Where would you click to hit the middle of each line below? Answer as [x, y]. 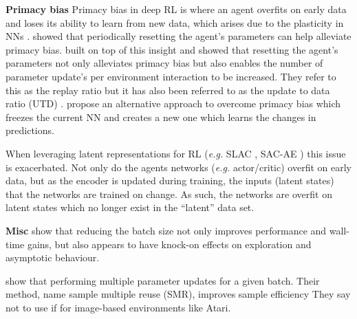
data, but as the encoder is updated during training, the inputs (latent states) [170, 180]
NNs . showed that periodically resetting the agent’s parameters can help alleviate [178, 36]
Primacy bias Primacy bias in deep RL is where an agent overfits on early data [176, 9]
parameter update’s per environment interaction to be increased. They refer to [171, 76]
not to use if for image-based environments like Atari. [118, 307]
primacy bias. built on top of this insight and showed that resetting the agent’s [172, 49]
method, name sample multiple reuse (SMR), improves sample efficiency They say [178, 294]
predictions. [30, 130]
